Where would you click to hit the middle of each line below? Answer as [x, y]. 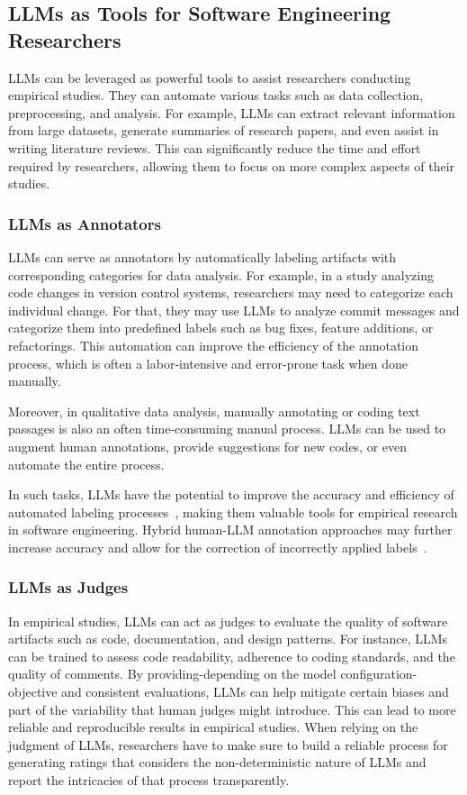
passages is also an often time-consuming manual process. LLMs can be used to [227, 429]
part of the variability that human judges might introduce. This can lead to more [232, 709]
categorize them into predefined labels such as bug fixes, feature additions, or [221, 328]
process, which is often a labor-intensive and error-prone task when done [208, 363]
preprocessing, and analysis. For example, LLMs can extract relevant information [232, 112]
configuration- [379, 674]
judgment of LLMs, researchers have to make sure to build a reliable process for [228, 744]
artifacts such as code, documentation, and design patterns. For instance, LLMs [228, 639]
